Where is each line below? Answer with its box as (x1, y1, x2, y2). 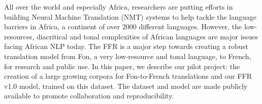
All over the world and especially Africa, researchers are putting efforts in (4, 2, 233, 12)
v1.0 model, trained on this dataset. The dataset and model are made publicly (4, 80, 248, 91)
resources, (4, 31, 35, 41)
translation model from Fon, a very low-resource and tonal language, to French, (4, 50, 251, 61)
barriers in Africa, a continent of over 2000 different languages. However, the (4, 21, 242, 32)
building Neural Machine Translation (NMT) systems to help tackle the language (4, 11, 257, 22)
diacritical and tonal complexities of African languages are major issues (36, 31, 258, 41)
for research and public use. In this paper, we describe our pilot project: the (4, 61, 240, 71)
